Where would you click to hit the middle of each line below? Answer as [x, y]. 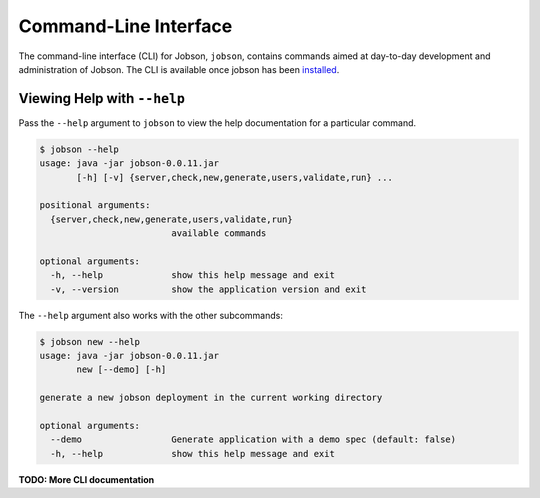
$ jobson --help [79, 149]
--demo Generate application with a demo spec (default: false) [253, 439]
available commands [219, 233]
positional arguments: [95, 205]
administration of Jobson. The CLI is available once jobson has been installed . [179, 69]
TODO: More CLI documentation [86, 479]
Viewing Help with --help [101, 98]
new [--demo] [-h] [121, 369]
